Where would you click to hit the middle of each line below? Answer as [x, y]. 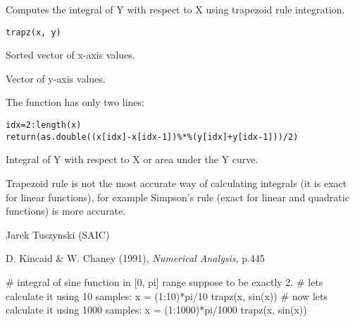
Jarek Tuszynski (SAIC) [58, 234]
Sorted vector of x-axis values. [70, 55]
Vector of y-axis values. [56, 78]
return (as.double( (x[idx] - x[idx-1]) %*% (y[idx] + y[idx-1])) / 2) [152, 137]
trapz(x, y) [33, 32]
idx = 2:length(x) [44, 125]
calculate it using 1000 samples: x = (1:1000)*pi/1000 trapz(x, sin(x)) [156, 310]
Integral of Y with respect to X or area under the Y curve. [132, 159]
